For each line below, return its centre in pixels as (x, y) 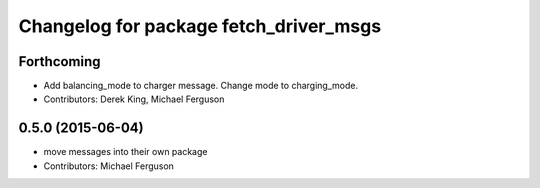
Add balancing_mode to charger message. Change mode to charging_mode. (201, 86)
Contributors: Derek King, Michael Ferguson (134, 99)
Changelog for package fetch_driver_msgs (200, 26)
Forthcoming (59, 61)
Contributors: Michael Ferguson (109, 166)
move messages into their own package (125, 152)
